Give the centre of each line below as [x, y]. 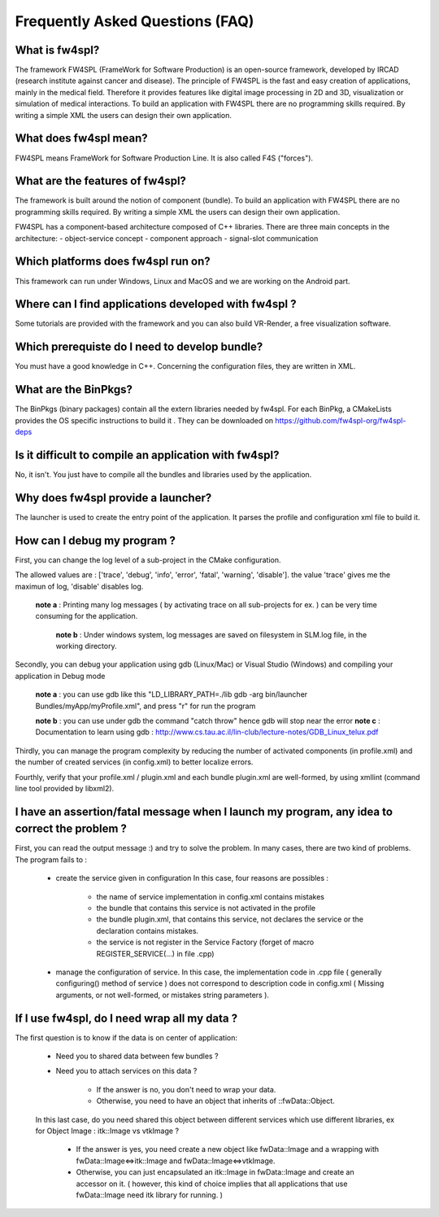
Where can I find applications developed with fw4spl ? [156, 304]
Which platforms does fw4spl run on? [113, 262]
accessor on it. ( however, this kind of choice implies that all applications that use [212, 1184]
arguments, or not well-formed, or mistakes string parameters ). [163, 995]
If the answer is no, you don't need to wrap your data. [186, 1089]
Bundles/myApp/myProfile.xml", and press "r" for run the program [146, 706]
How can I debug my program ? [96, 540]
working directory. [86, 646]
